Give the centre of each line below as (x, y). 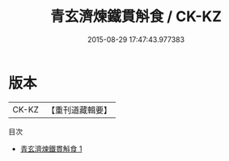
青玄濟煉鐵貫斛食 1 (51, 148)
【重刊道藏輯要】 (79, 110)
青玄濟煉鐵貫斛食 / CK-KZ (136, 17)
